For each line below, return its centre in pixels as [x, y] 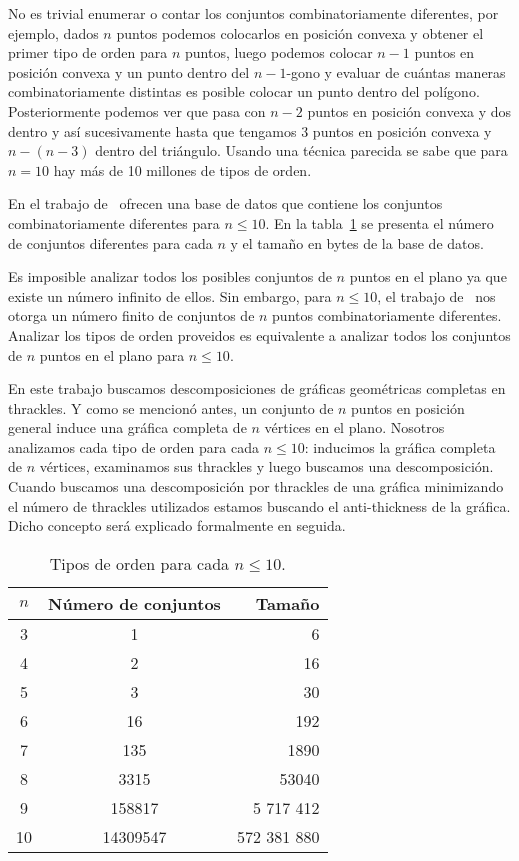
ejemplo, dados [53, 32]
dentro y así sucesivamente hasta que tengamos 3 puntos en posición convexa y [250, 130]
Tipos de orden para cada [139, 563]
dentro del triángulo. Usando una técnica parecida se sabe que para [301, 150]
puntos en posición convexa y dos [409, 110]
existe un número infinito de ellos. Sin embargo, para [170, 295]
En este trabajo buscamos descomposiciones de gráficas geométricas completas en [257, 388]
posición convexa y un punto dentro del [129, 71]
